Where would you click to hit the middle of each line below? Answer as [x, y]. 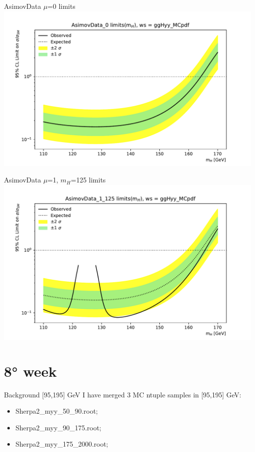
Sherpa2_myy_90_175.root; [58, 427]
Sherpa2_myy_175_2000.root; [62, 444]
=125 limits [88, 180]
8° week [30, 371]
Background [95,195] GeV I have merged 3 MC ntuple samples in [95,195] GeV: [123, 394]
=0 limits [61, 6]
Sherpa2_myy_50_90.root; [57, 411]
